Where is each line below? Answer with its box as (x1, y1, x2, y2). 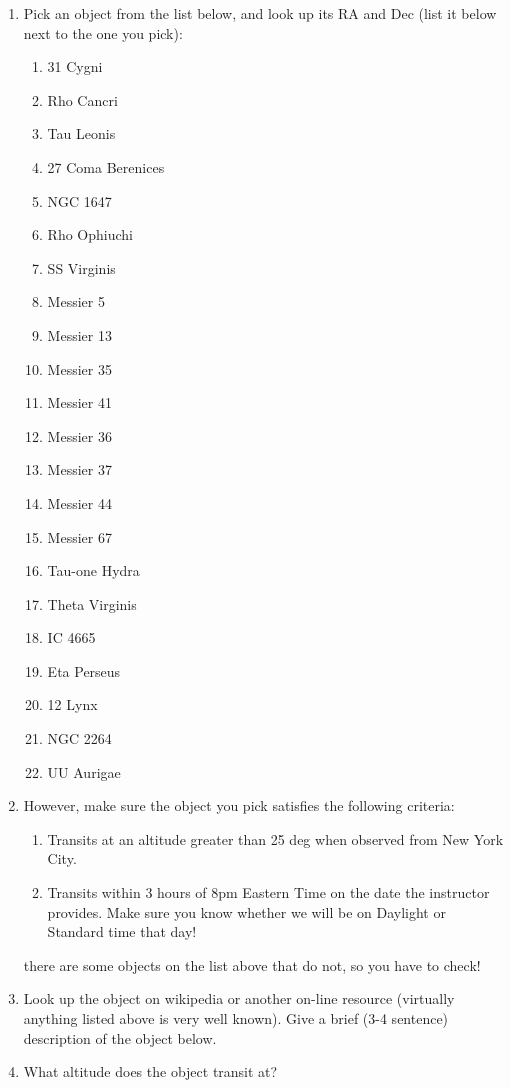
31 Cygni (47, 56, 103, 77)
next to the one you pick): (23, 22, 183, 43)
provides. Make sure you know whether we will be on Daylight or (47, 901, 446, 922)
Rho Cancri (47, 89, 118, 110)
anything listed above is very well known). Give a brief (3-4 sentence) (23, 1008, 449, 1028)
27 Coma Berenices (47, 156, 165, 177)
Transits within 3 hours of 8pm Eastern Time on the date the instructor (47, 882, 490, 903)
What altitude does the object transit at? (23, 1061, 278, 1082)
